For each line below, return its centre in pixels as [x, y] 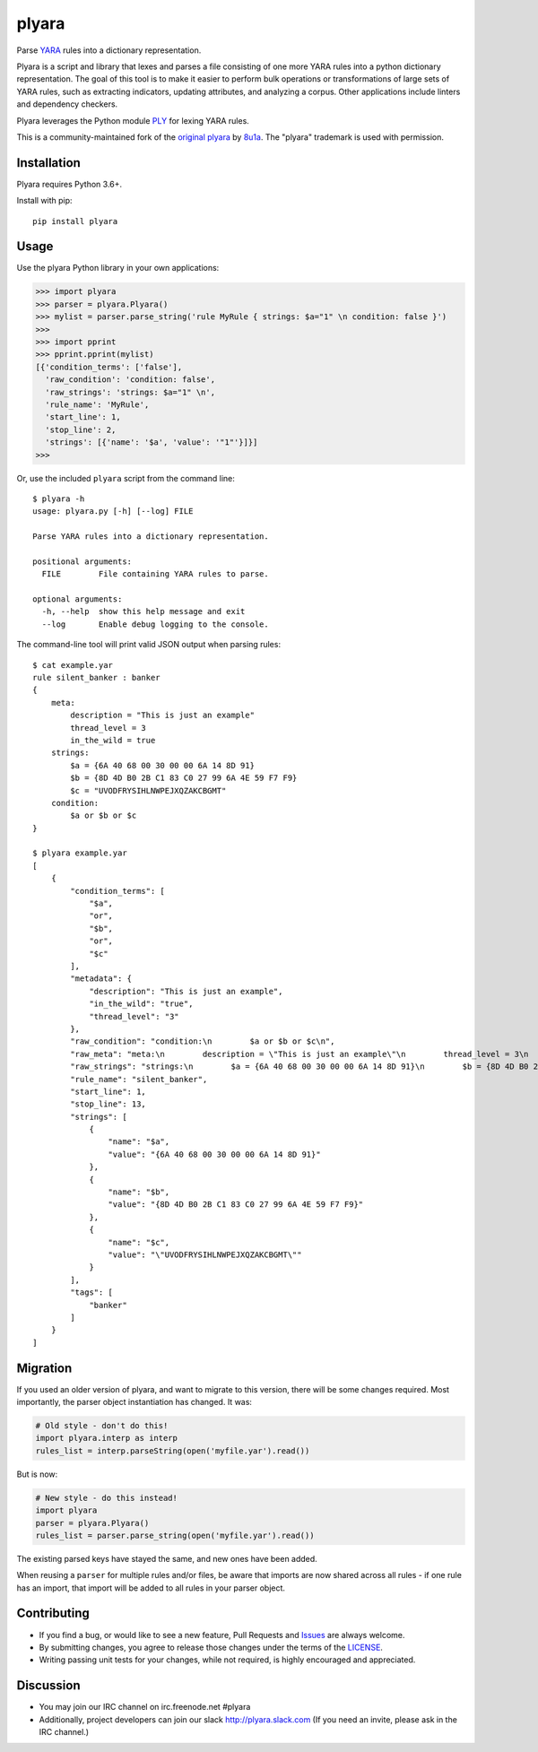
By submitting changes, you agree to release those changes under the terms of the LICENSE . [211, 1647]
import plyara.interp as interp [107, 1438]
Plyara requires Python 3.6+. [69, 184]
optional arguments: [78, 599]
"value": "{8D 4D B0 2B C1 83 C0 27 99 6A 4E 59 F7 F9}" [236, 1205]
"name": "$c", [139, 1242]
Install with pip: [44, 201]
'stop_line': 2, [81, 429]
